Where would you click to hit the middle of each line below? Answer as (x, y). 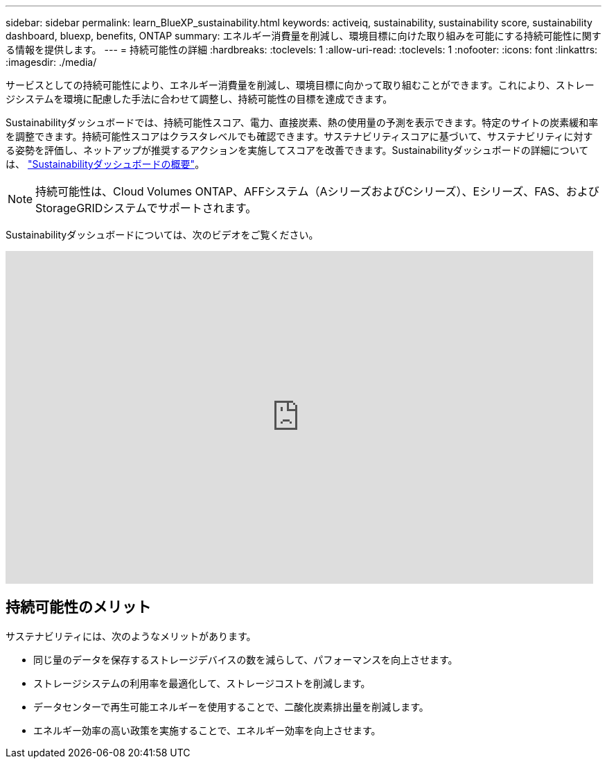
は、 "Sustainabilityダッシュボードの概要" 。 (105, 164)
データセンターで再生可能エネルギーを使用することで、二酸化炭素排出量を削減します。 (231, 706)
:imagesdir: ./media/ (51, 62)
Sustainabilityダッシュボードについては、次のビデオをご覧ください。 (162, 235)
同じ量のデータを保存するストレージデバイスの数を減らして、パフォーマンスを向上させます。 (246, 659)
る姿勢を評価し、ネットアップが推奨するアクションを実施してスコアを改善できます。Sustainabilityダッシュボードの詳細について (297, 150)
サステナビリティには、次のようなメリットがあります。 (131, 636)
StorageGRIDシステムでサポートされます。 (146, 208)
